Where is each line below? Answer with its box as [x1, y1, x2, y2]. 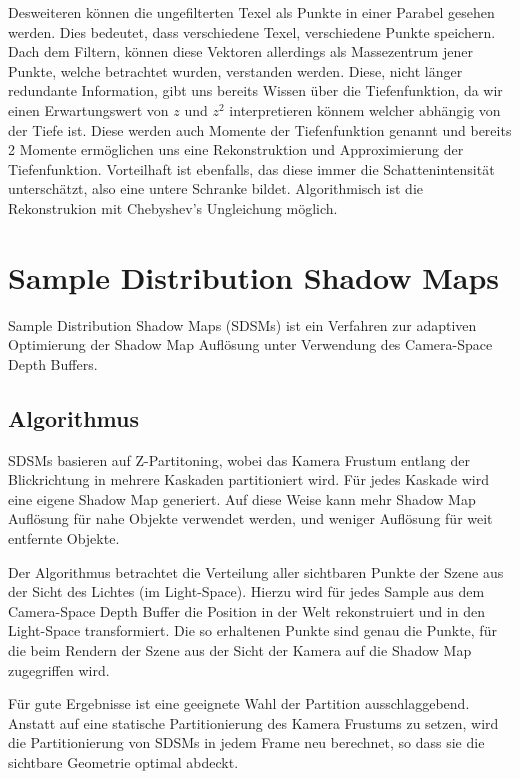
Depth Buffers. [8, 353, 98, 374]
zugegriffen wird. [8, 659, 110, 680]
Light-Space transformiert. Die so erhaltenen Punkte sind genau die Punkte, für [8, 620, 497, 641]
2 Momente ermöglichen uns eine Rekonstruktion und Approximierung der [8, 139, 464, 160]
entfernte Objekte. [8, 528, 120, 549]
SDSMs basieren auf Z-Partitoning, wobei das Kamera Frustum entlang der [8, 449, 470, 470]
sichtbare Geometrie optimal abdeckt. [8, 751, 239, 772]
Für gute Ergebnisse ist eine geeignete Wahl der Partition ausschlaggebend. [8, 693, 470, 714]
